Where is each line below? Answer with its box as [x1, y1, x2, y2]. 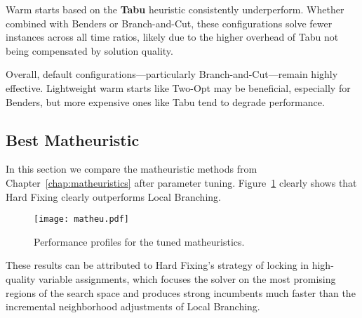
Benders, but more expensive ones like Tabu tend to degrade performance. [6, 94, 325, 109]
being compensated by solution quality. [6, 43, 173, 58]
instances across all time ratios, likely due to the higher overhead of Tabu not [6, 29, 339, 44]
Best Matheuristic [6, 128, 140, 150]
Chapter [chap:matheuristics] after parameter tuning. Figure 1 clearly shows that [6, 175, 357, 190]
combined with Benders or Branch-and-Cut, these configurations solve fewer [6, 15, 333, 30]
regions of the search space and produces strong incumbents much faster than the [6, 285, 356, 300]
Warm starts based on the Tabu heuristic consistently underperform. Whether [6, 2, 344, 16]
